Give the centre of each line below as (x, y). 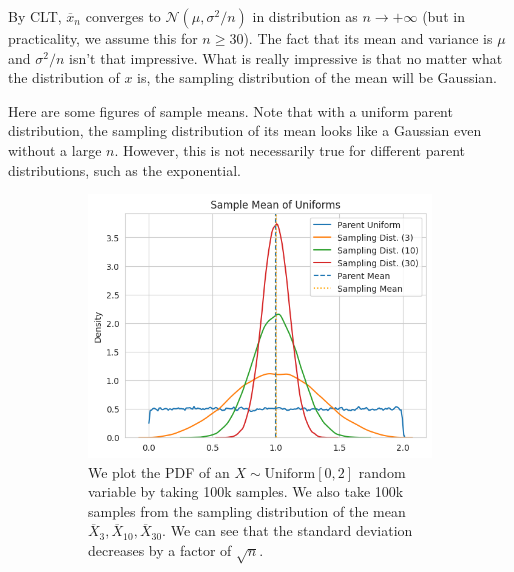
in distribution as (305, 16)
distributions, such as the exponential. (124, 169)
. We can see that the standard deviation (287, 530)
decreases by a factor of (160, 550)
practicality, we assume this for (103, 38)
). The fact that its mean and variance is (368, 38)
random (382, 471)
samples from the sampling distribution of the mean (247, 510)
